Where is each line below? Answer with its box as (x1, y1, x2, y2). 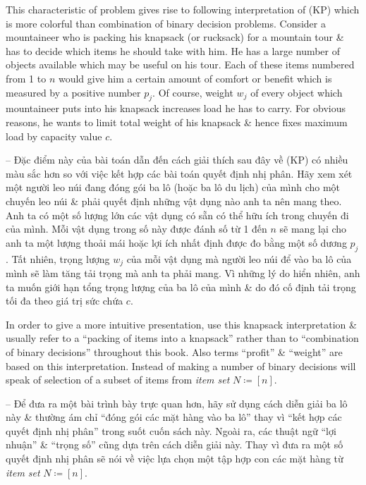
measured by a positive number (6, 85, 141, 99)
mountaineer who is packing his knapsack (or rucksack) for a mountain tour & (6, 30, 344, 44)
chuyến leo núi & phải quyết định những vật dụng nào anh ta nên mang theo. (6, 193, 342, 208)
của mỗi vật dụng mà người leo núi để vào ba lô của (126, 251, 352, 266)
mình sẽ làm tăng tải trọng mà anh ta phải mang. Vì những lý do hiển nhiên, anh (6, 265, 360, 280)
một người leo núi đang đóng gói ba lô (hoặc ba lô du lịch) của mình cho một (6, 180, 341, 195)
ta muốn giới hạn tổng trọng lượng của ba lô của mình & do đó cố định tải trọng (6, 279, 356, 294)
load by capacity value (6, 128, 102, 143)
